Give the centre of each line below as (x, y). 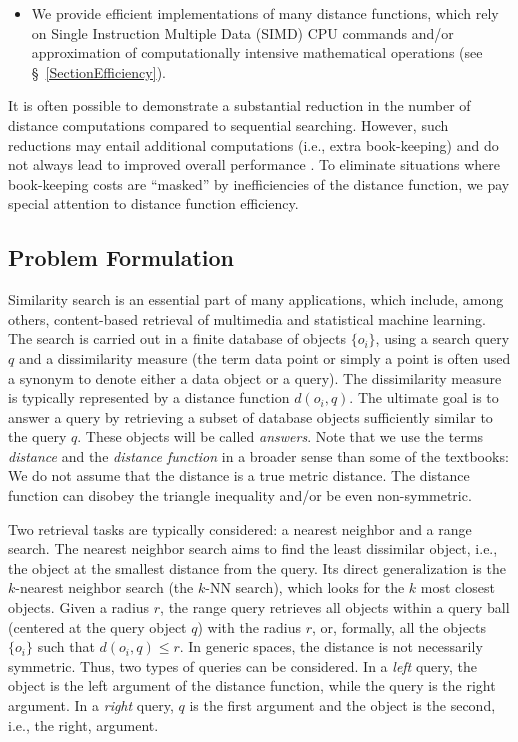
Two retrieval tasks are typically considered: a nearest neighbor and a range (240, 528)
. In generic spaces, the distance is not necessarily (331, 646)
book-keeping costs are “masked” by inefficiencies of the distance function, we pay (259, 183)
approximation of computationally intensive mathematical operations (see (257, 52)
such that (66, 646)
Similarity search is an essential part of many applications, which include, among (256, 299)
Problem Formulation (121, 257)
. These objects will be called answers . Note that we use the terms (280, 436)
